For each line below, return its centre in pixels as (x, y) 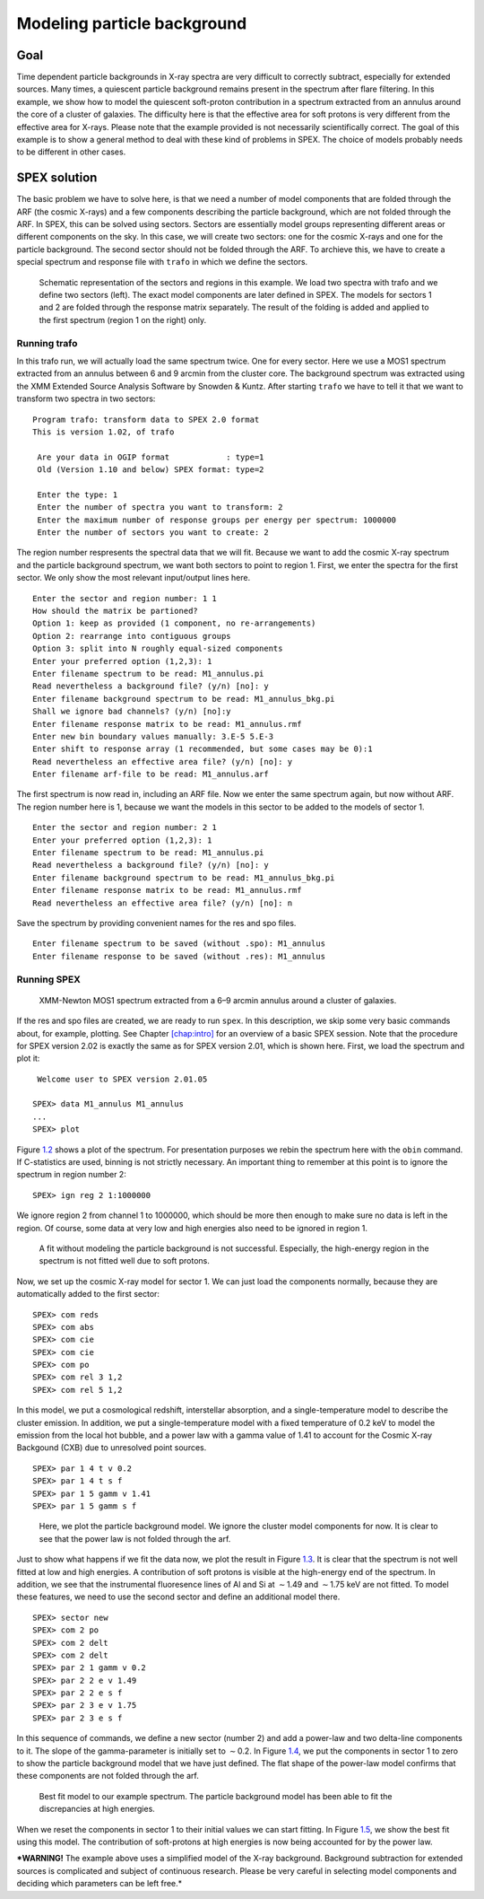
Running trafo (47, 343)
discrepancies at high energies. (97, 1809)
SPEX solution (57, 178)
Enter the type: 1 (78, 494)
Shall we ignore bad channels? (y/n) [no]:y (132, 712)
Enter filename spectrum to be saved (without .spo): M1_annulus (179, 944)
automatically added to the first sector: (88, 1294)
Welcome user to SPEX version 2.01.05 (122, 1079)
